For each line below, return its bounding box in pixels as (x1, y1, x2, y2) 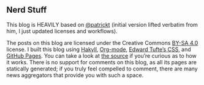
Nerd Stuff (6, 5, 47, 15)
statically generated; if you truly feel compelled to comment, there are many (6, 65, 198, 72)
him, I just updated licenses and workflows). (6, 27, 118, 35)
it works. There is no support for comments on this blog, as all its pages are (6, 58, 197, 66)
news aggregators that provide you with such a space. (6, 71, 144, 78)
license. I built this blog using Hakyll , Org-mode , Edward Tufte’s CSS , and (6, 46, 191, 53)
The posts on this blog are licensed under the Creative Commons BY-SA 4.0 (6, 39, 198, 46)
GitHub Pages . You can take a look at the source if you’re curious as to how (6, 52, 197, 59)
